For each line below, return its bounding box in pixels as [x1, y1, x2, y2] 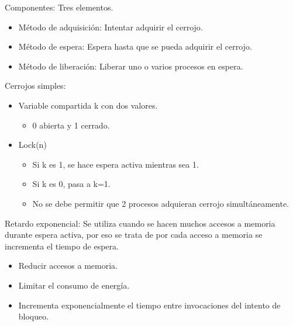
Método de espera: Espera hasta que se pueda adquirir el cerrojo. [18, 40, 252, 53]
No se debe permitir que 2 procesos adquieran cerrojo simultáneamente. [32, 197, 289, 209]
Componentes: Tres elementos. [5, 1, 113, 13]
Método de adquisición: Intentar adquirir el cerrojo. [18, 20, 203, 33]
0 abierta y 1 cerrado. [32, 119, 110, 131]
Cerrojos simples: [5, 79, 66, 92]
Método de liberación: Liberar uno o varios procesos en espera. [18, 60, 243, 72]
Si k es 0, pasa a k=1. [32, 178, 111, 190]
